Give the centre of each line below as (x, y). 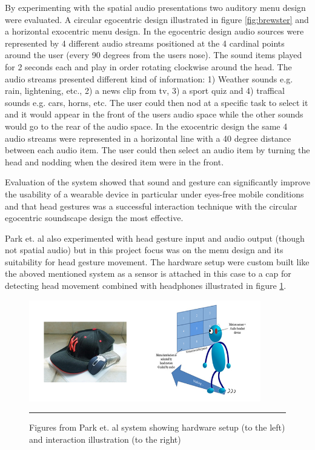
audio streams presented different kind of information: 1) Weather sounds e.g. (149, 78)
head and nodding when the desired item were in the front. (114, 161)
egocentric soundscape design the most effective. (94, 218)
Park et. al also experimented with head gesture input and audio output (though (155, 238)
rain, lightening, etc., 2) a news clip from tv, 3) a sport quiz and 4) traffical (145, 91)
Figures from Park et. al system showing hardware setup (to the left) (157, 427)
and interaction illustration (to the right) (105, 439)
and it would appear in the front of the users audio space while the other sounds (154, 114)
